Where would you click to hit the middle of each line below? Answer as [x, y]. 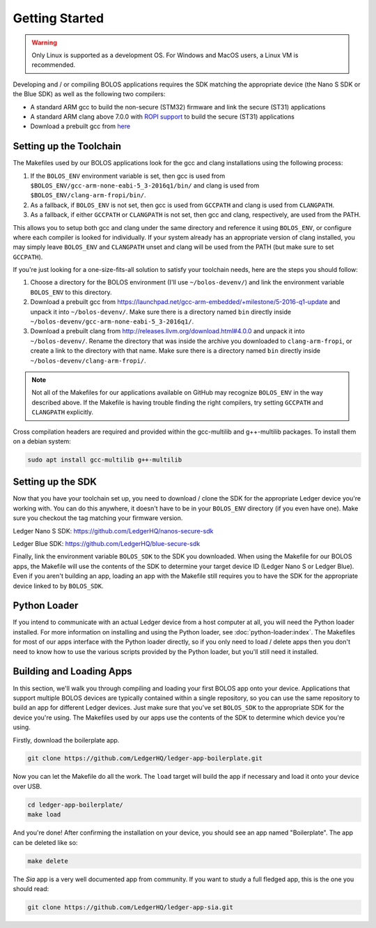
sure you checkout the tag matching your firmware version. [98, 518]
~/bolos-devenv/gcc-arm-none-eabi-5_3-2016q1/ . [112, 321]
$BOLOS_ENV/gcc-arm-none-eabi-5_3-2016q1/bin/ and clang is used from [145, 185]
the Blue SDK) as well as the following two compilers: [89, 94]
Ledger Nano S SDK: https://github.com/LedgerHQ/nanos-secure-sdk [113, 531]
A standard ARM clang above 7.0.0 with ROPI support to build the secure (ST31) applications [163, 116]
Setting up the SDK [55, 482]
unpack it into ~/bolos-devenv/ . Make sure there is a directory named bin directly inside [161, 312]
